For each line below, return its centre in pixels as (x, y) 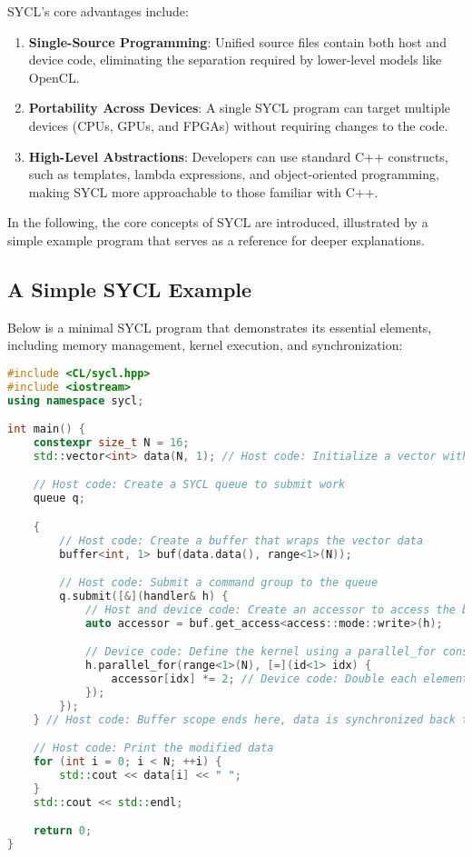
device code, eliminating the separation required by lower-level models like (235, 60)
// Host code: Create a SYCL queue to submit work (189, 485)
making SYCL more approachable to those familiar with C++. (203, 191)
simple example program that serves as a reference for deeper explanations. (216, 239)
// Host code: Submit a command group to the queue (219, 583)
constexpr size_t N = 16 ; (111, 443)
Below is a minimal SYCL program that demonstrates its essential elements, (220, 327)
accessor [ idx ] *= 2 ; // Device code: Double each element (290, 679)
